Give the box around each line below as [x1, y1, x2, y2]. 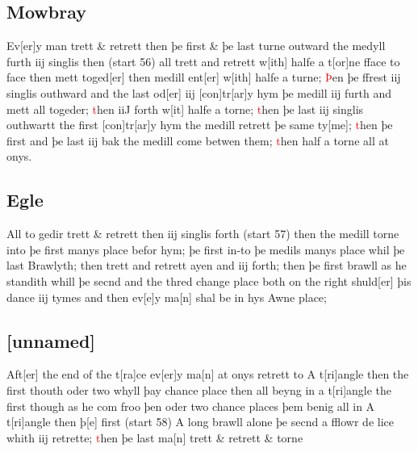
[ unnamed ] [6, 328, 96, 353]
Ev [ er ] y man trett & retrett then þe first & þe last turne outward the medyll [6, 37, 386, 54]
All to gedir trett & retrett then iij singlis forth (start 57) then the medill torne [6, 225, 399, 242]
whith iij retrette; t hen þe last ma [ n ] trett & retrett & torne [6, 429, 303, 446]
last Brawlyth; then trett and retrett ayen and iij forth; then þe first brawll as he [6, 257, 407, 274]
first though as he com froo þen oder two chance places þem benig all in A [6, 397, 375, 414]
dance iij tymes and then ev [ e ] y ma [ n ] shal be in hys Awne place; [6, 288, 327, 305]
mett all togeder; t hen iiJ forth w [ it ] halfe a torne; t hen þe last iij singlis [6, 100, 364, 117]
